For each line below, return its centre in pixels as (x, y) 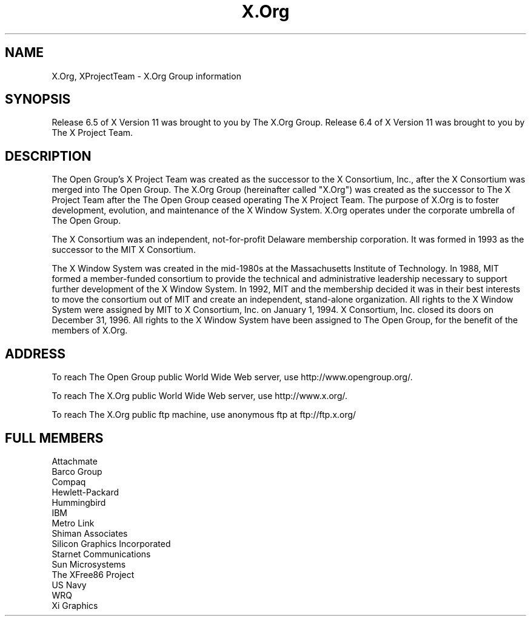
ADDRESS (35, 354)
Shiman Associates (90, 533)
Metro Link (73, 523)
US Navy (69, 585)
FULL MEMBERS (54, 438)
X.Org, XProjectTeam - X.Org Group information (146, 76)
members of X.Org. (90, 331)
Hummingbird (79, 502)
